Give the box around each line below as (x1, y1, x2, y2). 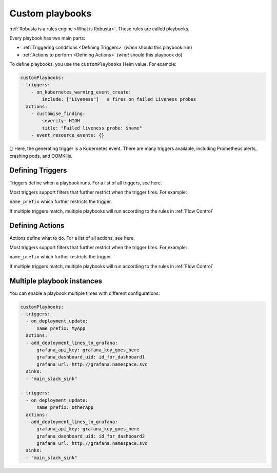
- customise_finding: (31, 111, 86, 117)
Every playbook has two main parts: (9, 35, 86, 41)
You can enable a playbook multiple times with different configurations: (9, 290, 160, 296)
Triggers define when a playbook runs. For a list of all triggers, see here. (9, 180, 162, 186)
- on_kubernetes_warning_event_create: (31, 89, 132, 95)
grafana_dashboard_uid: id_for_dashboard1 (36, 354, 145, 360)
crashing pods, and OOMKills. (9, 153, 73, 159)
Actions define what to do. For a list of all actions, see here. (9, 235, 135, 241)
